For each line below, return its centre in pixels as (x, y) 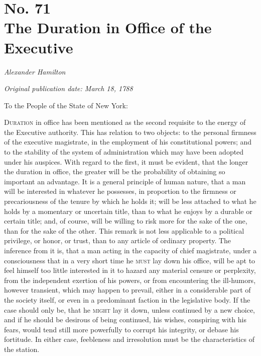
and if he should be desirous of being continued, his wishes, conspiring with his (125, 319)
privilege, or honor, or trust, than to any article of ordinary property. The (118, 240)
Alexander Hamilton (35, 71)
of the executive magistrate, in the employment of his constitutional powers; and (128, 142)
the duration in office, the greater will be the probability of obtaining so (115, 171)
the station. (22, 349)
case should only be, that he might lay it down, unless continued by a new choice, (129, 309)
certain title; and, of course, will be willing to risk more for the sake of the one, (126, 221)
